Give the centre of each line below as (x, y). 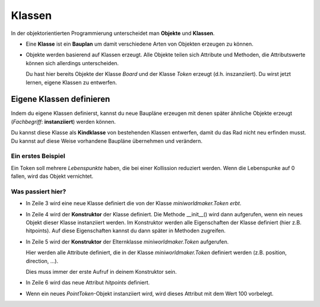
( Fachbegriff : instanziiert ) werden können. (63, 121)
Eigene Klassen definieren (60, 99)
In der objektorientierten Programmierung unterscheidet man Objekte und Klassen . (113, 33)
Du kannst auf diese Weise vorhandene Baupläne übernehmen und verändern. (107, 141)
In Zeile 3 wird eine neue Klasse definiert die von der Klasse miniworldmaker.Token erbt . (134, 203)
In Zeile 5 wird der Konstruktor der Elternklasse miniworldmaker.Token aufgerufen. (127, 242)
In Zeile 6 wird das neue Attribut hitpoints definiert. (88, 283)
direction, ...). (42, 261)
